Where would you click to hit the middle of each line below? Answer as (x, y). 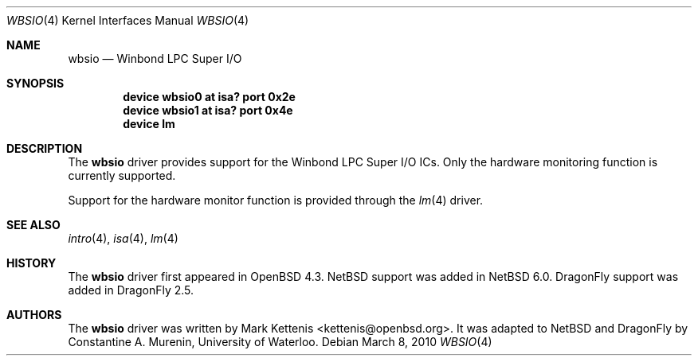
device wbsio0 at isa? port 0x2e (209, 97)
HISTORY (31, 263)
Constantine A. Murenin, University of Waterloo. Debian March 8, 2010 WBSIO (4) (280, 342)
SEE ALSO (33, 225)
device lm (149, 124)
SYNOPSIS (35, 83)
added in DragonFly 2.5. (131, 290)
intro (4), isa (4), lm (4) (123, 238)
